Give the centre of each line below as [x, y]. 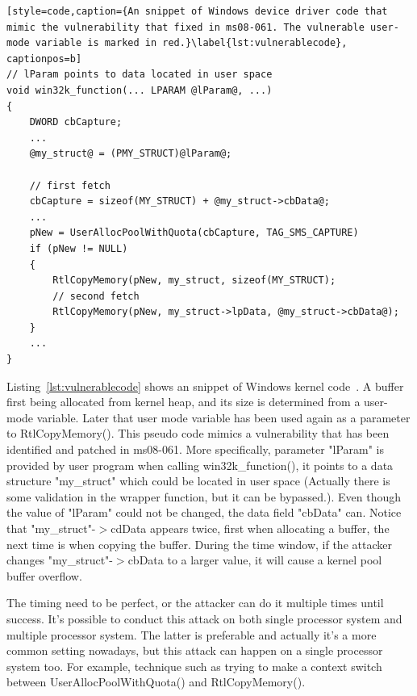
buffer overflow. [44, 575]
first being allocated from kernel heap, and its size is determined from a [183, 402]
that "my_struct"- [51, 528]
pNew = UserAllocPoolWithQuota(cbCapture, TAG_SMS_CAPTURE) [194, 233]
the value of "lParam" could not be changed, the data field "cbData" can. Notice [204, 512]
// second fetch [96, 296]
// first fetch [70, 185]
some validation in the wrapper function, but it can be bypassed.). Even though [204, 496]
